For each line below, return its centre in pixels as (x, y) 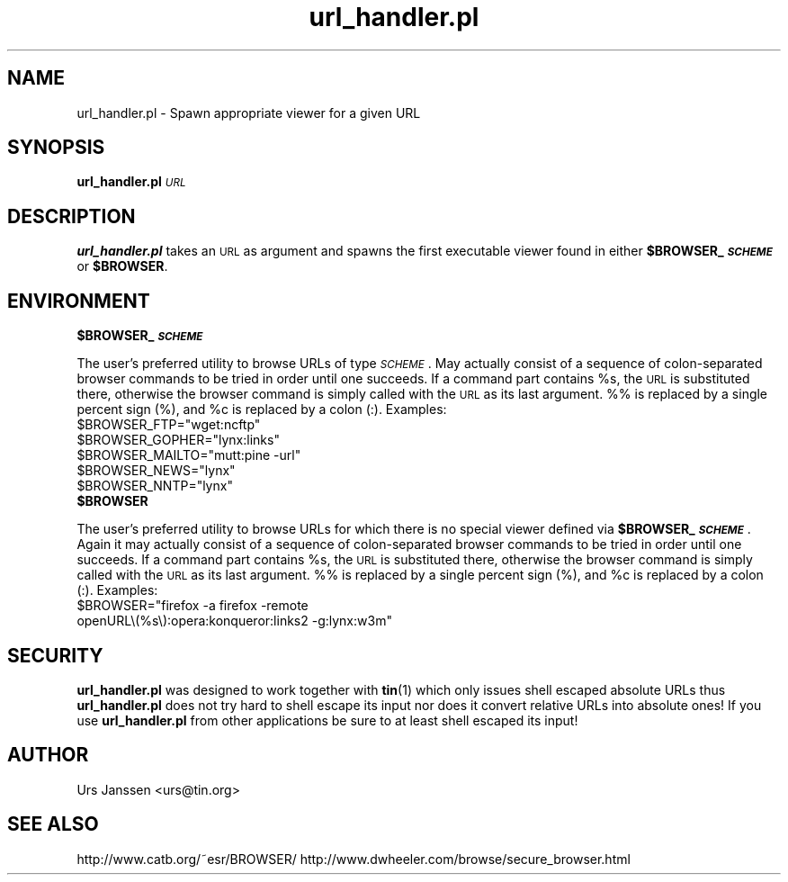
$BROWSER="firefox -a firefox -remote (193, 606)
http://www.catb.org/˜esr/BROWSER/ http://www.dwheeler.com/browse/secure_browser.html (354, 859)
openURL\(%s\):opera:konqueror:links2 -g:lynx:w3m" (234, 621)
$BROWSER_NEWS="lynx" (156, 471)
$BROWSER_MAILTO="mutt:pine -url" (189, 455)
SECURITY (55, 655)
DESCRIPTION (72, 216)
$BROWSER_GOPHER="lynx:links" (178, 440)
